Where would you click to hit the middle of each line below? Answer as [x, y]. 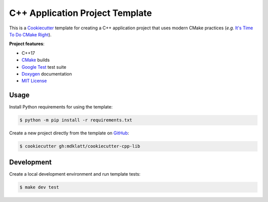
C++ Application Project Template [81, 13]
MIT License [34, 81]
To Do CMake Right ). [30, 34]
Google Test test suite [44, 67]
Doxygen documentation [47, 74]
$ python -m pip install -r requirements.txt [76, 120]
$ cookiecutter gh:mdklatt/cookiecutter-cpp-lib [80, 146]
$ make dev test [39, 187]
